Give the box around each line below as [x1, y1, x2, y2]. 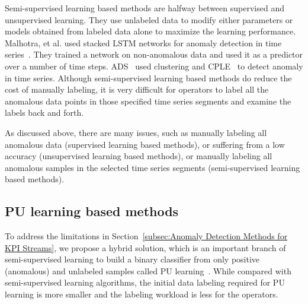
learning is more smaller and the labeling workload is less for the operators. [5, 288, 278, 300]
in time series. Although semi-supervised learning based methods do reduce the [5, 71, 292, 84]
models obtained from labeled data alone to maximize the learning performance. [5, 25, 296, 37]
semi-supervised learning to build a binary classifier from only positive [5, 253, 260, 265]
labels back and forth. [5, 106, 84, 119]
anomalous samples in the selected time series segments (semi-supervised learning [5, 161, 300, 173]
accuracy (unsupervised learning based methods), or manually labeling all [5, 150, 272, 162]
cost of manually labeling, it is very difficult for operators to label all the [5, 83, 269, 96]
